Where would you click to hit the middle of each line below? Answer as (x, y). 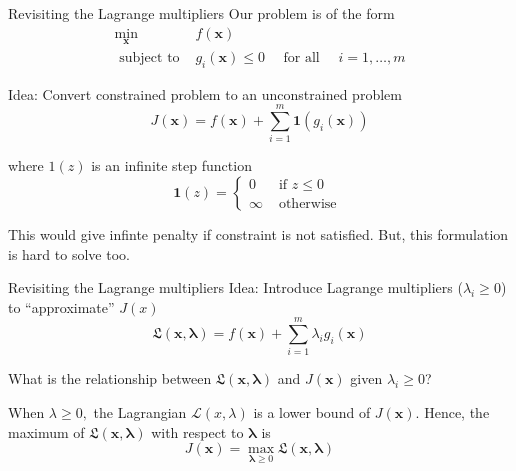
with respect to (197, 431)
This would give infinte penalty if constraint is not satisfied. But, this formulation (258, 233)
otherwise (307, 203)
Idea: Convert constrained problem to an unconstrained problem (205, 93)
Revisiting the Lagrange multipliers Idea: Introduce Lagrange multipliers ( (235, 287)
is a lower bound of (312, 412)
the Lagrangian (140, 412)
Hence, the (457, 412)
